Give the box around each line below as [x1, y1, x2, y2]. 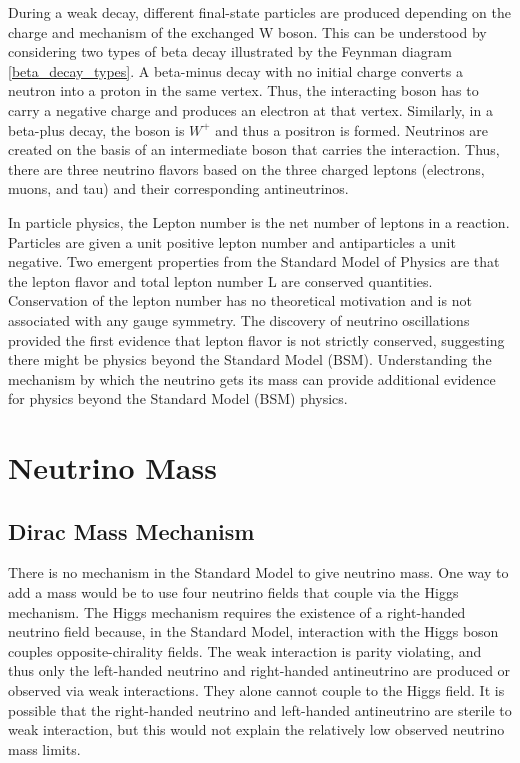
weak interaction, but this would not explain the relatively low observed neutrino [8, 719, 505, 740]
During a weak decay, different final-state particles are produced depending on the [8, 2, 512, 22]
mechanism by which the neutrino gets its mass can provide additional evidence [8, 368, 496, 389]
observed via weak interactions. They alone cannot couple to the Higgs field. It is [8, 680, 505, 701]
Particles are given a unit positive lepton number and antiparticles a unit [8, 231, 456, 252]
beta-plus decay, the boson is [8, 119, 185, 140]
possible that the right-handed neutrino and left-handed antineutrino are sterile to [8, 699, 512, 720]
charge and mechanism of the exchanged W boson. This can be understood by [8, 21, 487, 42]
